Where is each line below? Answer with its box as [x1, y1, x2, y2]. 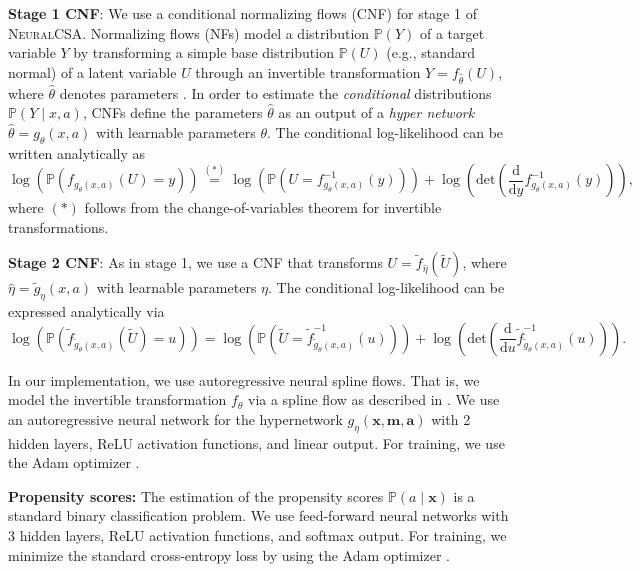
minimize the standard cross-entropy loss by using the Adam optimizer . [8, 544, 450, 565]
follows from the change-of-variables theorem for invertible [84, 197, 442, 218]
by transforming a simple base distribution [73, 42, 334, 63]
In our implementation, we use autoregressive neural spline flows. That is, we [8, 369, 480, 390]
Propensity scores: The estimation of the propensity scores [8, 485, 384, 506]
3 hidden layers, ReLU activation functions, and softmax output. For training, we [8, 525, 507, 546]
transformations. [8, 216, 109, 237]
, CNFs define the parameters [82, 102, 263, 123]
